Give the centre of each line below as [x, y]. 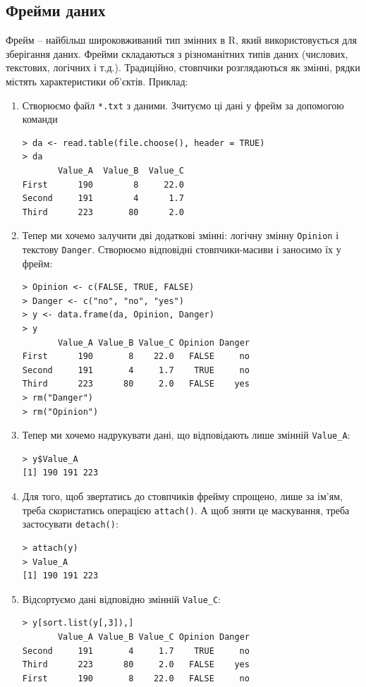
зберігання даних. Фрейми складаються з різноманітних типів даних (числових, [177, 53]
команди [40, 119]
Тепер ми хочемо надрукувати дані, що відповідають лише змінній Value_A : [186, 435]
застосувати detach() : [70, 524]
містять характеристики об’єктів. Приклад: [97, 81]
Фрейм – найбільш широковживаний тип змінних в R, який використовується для [181, 40]
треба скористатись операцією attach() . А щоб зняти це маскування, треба [186, 510]
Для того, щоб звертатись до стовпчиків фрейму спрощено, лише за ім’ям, [182, 496]
